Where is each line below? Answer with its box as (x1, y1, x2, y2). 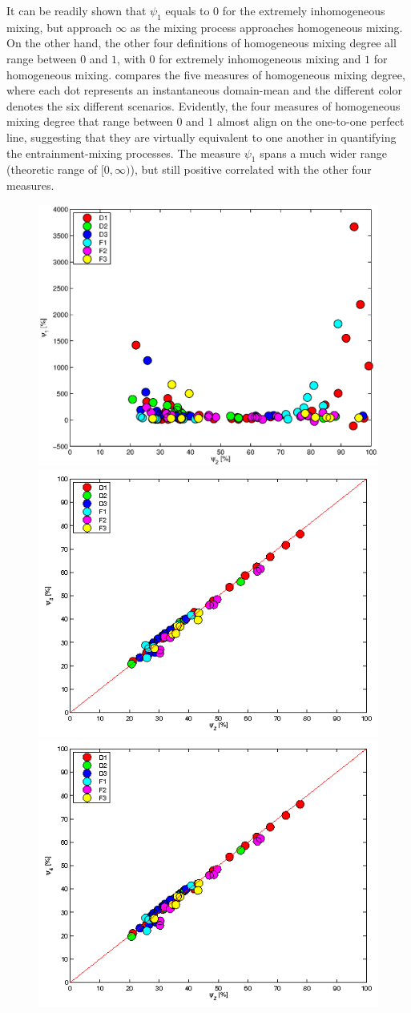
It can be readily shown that (6, 2, 147, 18)
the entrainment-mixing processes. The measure (6, 144, 241, 161)
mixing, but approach (6, 18, 112, 35)
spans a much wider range (260, 144, 388, 161)
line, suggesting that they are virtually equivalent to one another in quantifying (6, 128, 397, 145)
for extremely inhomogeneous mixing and (159, 50, 361, 66)
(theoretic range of (6, 161, 98, 178)
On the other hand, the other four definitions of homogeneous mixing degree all (6, 34, 397, 51)
